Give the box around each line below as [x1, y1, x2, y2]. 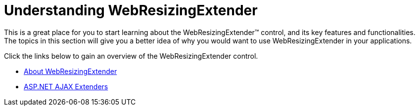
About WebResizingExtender [24, 67, 117, 75]
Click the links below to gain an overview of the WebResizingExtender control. [4, 51, 258, 60]
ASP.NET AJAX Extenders [24, 82, 108, 91]
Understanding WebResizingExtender [4, 2, 258, 19]
